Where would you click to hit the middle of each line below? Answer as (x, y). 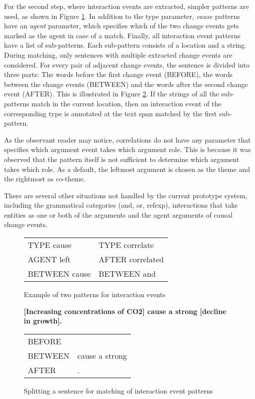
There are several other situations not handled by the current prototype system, (126, 195)
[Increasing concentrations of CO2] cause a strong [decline (125, 311)
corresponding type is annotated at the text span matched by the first (110, 113)
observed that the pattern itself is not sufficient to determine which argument (122, 159)
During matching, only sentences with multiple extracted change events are (118, 54)
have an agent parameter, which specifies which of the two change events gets (122, 26)
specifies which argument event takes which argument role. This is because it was (127, 149)
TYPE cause (50, 245)
